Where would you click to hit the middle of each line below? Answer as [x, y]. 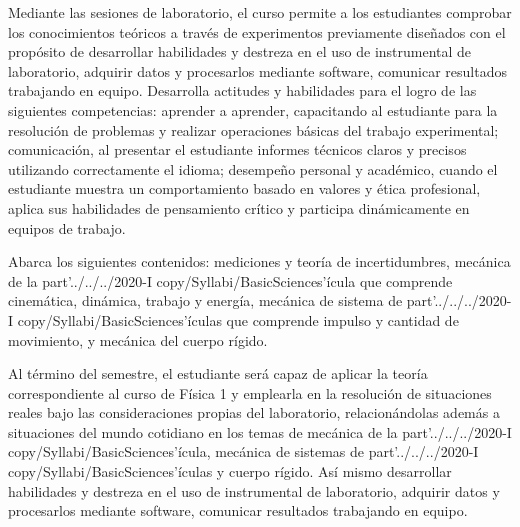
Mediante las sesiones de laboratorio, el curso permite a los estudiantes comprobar [260, 12]
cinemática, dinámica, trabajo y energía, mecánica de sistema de [205, 300]
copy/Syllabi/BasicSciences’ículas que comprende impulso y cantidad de [238, 319]
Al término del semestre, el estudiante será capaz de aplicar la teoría [218, 373]
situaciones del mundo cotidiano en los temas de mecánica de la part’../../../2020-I [260, 431]
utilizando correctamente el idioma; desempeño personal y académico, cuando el [253, 168]
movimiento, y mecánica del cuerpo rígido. [138, 339]
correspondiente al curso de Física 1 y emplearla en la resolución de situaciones [250, 392]
